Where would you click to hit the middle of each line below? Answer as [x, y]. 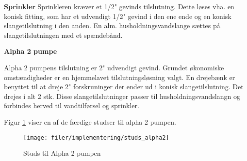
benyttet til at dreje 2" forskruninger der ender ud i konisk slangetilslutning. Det [124, 87]
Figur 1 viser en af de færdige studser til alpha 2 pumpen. [90, 121]
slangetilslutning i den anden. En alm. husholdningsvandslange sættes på [112, 25]
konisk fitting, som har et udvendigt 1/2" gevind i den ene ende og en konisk [118, 16]
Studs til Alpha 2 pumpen [62, 153]
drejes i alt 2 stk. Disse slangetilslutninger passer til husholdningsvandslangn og [122, 96]
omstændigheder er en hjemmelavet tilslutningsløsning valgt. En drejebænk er [120, 77]
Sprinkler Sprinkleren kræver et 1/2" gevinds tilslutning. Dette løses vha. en [119, 6]
